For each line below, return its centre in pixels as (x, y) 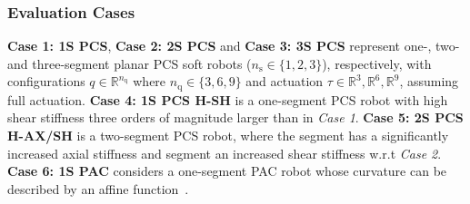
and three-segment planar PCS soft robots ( (130, 63)
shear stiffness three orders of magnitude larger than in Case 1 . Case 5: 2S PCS (235, 117)
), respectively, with (377, 63)
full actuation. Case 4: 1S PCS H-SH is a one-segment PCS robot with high (228, 99)
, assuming (429, 81)
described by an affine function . (98, 188)
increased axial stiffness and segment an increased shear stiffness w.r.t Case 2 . (225, 153)
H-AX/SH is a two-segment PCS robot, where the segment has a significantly (228, 136)
